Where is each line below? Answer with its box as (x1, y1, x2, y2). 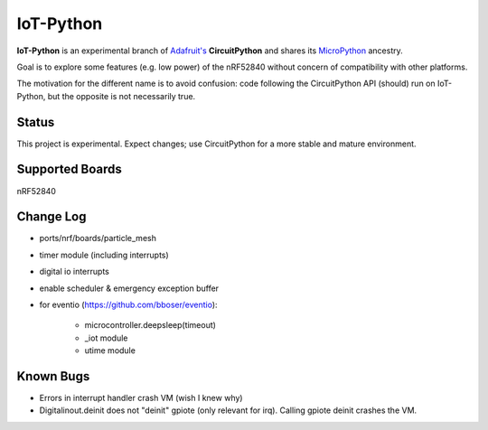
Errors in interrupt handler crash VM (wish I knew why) (39, 393, 243, 404)
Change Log (16, 209, 87, 225)
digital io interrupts (39, 266, 110, 277)
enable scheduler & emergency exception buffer (39, 283, 220, 294)
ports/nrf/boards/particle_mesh (39, 233, 157, 244)
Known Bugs (16, 369, 90, 384)
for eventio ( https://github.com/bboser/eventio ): (39, 299, 218, 310)
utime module (84, 345, 136, 356)
